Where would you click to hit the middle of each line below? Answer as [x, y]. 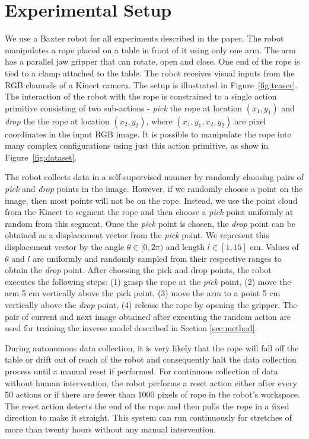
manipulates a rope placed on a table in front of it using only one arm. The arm [150, 49]
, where [159, 121]
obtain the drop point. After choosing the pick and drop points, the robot [138, 270]
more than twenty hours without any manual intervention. [111, 429]
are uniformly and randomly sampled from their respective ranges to [157, 258]
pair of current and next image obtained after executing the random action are [148, 316]
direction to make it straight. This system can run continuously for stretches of [148, 417]
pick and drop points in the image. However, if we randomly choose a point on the [154, 189]
